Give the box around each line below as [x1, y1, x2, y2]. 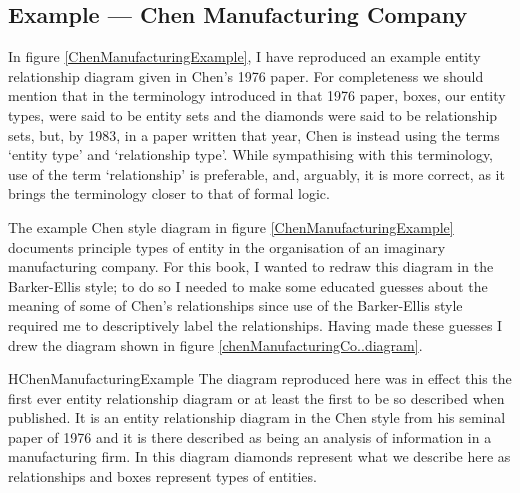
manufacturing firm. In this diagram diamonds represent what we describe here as [8, 446, 511, 467]
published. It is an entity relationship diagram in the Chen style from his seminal [8, 407, 506, 428]
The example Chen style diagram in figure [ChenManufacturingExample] [8, 216, 454, 237]
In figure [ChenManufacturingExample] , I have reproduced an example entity [8, 46, 481, 67]
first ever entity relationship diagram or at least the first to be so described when [8, 387, 505, 408]
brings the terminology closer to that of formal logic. [8, 183, 330, 204]
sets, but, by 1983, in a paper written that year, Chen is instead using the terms [8, 124, 500, 145]
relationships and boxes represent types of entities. [8, 466, 317, 487]
